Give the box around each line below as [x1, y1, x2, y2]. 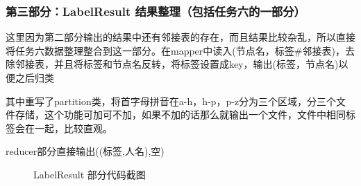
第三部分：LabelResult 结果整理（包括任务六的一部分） [6, 2, 305, 19]
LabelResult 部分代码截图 [33, 167, 146, 181]
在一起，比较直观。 [24, 120, 112, 135]
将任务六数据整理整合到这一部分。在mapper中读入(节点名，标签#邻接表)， [6, 43, 345, 57]
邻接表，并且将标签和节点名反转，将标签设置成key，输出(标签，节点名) [15, 57, 339, 71]
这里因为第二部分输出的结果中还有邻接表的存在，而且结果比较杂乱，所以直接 [6, 30, 355, 44]
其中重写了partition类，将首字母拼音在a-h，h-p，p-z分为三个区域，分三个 [6, 93, 337, 108]
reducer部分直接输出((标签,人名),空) [6, 144, 165, 158]
